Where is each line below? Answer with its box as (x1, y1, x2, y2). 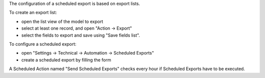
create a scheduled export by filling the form (21, 57, 111, 63)
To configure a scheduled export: (9, 41, 77, 47)
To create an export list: (9, 10, 57, 16)
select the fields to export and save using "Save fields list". (21, 32, 140, 38)
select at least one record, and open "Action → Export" (21, 25, 132, 31)
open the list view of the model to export (21, 19, 104, 24)
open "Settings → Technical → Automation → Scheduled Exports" (21, 50, 154, 56)
